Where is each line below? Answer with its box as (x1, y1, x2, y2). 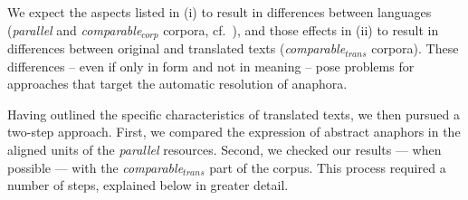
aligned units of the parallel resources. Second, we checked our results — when (7, 140, 442, 159)
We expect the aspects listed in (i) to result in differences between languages (7, 3, 432, 21)
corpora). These (371, 39, 459, 58)
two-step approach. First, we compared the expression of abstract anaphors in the (7, 122, 461, 141)
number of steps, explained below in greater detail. (7, 176, 289, 195)
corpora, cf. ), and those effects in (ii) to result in (163, 20, 439, 39)
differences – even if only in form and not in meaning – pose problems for (7, 56, 415, 75)
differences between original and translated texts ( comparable (7, 39, 346, 58)
